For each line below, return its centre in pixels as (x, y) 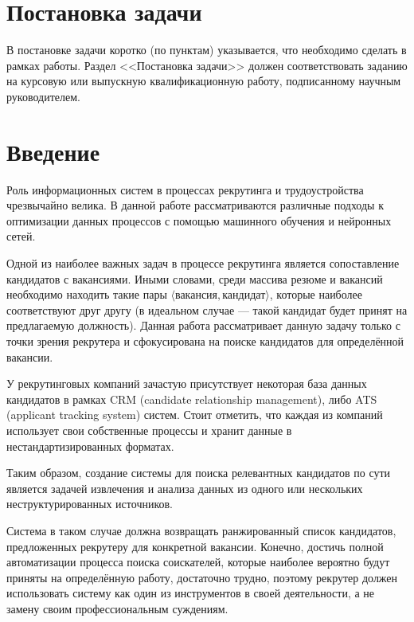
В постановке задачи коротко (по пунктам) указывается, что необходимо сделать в (207, 50)
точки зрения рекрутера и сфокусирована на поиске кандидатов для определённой (205, 340)
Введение (53, 151)
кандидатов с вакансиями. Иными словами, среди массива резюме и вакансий (195, 278)
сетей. (21, 236)
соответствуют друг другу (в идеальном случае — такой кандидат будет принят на (207, 309)
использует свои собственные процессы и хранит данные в (149, 430)
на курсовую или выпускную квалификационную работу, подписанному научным (204, 81)
